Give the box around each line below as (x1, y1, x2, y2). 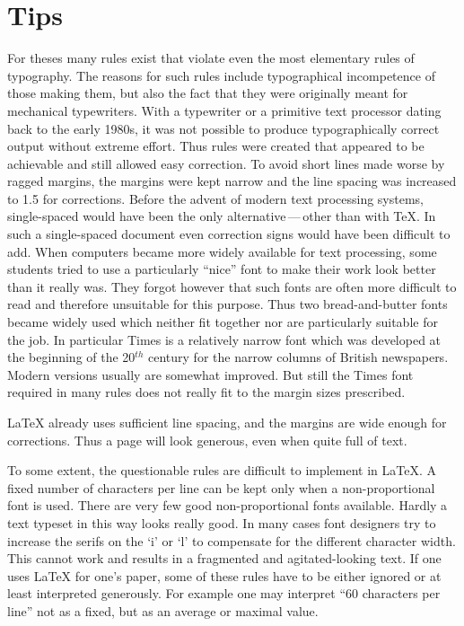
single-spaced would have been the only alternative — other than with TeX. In (7, 207, 436, 225)
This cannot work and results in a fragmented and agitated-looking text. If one (7, 549, 442, 568)
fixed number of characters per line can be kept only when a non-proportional (7, 478, 435, 497)
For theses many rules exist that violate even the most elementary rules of (7, 48, 415, 67)
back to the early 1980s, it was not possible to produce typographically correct (7, 119, 440, 137)
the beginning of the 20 (7, 348, 136, 366)
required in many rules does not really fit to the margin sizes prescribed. (7, 383, 406, 401)
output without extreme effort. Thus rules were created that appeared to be (7, 137, 425, 155)
